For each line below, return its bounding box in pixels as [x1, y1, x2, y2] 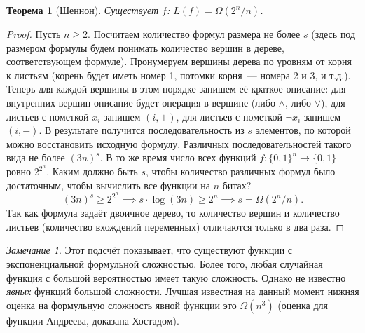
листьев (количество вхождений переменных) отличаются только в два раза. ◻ [6, 219, 345, 233]
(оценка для [277, 297, 329, 312]
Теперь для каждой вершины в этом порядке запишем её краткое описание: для [6, 81, 346, 96]
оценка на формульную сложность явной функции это [6, 297, 237, 312]
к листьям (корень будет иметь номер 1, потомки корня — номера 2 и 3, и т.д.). [6, 67, 351, 82]
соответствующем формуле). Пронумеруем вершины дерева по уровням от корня [6, 54, 352, 69]
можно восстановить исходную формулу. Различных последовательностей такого [6, 136, 352, 151]
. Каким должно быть [46, 164, 138, 178]
